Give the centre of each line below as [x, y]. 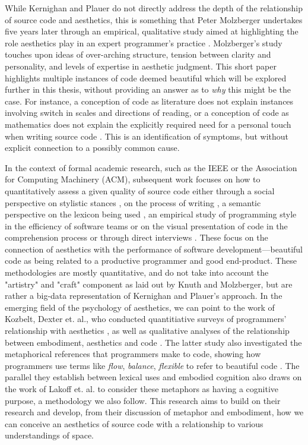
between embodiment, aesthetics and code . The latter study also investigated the [153, 342]
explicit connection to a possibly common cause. [92, 148]
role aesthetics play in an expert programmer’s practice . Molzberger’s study [144, 42]
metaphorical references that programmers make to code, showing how [133, 354]
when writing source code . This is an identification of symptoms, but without [147, 136]
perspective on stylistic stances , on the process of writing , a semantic [133, 202]
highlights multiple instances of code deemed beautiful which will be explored [146, 78]
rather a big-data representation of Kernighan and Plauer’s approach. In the [144, 296]
